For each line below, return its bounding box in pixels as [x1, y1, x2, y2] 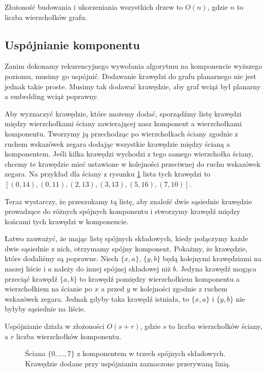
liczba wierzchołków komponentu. [16, 330, 121, 341]
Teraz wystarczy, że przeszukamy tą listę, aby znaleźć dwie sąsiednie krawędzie [5, 195, 252, 206]
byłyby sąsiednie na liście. [5, 303, 86, 314]
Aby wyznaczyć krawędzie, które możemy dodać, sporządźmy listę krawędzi [5, 108, 242, 119]
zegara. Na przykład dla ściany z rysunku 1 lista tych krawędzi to [5, 168, 211, 179]
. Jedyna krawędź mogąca [176, 263, 257, 274]
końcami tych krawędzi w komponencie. [5, 216, 129, 226]
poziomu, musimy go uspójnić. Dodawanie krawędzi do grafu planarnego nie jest [5, 70, 256, 81]
